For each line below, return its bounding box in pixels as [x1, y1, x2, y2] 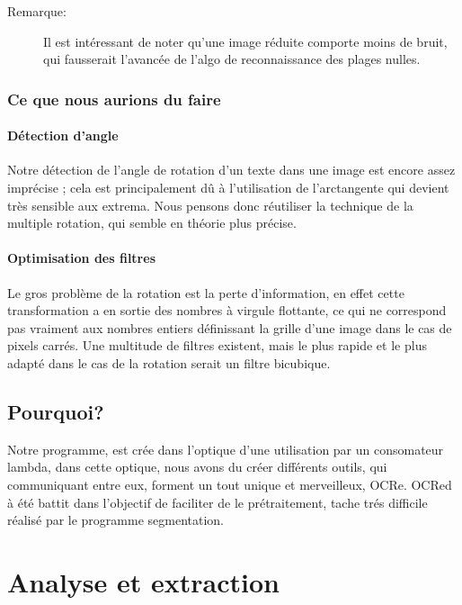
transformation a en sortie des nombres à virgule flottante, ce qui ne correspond [7, 301, 447, 320]
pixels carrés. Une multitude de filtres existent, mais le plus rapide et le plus [7, 336, 427, 355]
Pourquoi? [7, 397, 104, 425]
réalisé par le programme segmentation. [7, 510, 225, 529]
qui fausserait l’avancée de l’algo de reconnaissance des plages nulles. [43, 50, 421, 68]
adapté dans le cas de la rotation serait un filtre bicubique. [7, 353, 331, 372]
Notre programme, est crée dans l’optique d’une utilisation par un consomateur [7, 439, 444, 458]
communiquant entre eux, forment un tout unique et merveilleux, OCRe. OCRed [7, 474, 452, 493]
